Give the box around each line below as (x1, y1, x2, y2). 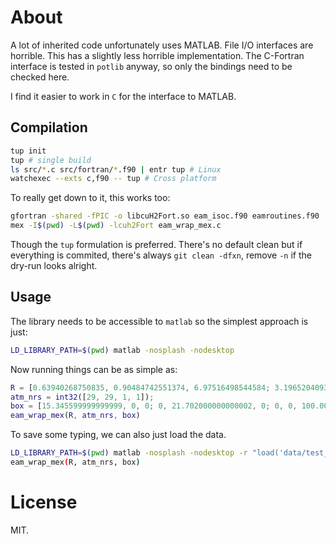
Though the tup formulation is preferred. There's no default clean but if (10, 239, 303, 250)
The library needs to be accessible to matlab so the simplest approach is (10, 315, 309, 327)
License (10, 491, 78, 514)
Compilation (10, 119, 88, 136)
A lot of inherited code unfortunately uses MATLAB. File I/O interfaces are (10, 39, 314, 51)
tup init (10, 146, 47, 156)
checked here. (10, 71, 70, 83)
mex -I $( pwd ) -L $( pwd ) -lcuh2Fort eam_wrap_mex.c (10, 221, 222, 231)
